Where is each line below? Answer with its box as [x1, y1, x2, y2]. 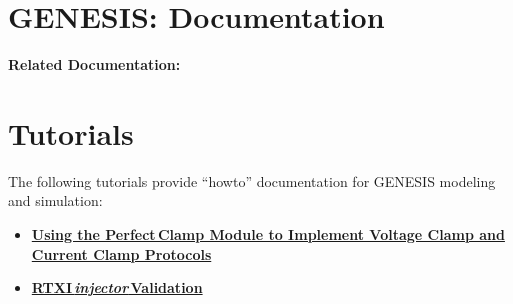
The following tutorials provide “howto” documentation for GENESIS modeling [8, 170, 496, 191]
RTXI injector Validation [31, 277, 203, 298]
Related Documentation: [8, 54, 181, 75]
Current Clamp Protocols [31, 243, 212, 264]
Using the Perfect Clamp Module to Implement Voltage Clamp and [31, 224, 505, 245]
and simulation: [8, 190, 103, 211]
